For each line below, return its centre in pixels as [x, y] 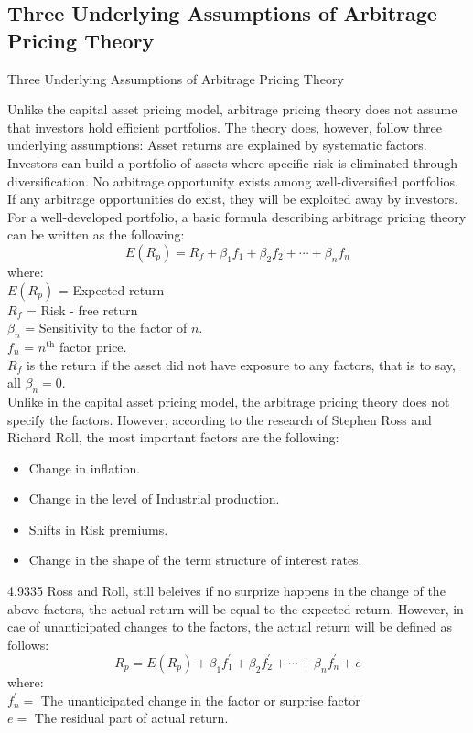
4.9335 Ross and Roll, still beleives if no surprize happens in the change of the [226, 591]
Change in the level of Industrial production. [154, 499]
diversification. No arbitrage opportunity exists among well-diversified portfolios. [233, 181]
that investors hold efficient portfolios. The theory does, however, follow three [225, 127]
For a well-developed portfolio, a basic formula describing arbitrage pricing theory [237, 216]
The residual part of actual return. [131, 718]
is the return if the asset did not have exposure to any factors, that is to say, [241, 364]
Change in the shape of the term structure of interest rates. [195, 560]
